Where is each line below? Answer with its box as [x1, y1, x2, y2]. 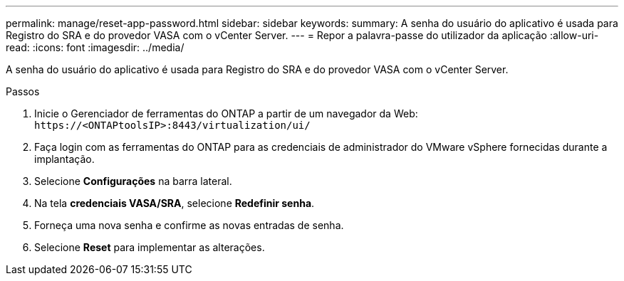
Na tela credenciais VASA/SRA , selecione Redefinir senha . [34, 197, 315, 209]
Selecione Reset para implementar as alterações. [34, 241, 265, 253]
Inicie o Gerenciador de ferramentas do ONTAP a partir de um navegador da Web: [34, 107, 418, 120]
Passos [6, 85, 40, 97]
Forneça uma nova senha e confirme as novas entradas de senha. [34, 219, 344, 231]
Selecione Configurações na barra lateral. [34, 175, 232, 187]
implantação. [34, 153, 95, 165]
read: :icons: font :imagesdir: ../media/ [6, 41, 184, 53]
